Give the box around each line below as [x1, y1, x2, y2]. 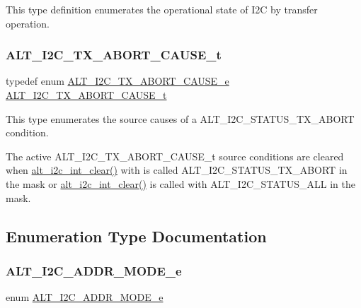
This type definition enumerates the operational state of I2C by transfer [6, 2, 318, 16]
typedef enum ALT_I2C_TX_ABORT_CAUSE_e [6, 73, 229, 88]
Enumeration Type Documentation [6, 225, 267, 247]
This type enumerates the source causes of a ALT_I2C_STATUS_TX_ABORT [6, 111, 355, 126]
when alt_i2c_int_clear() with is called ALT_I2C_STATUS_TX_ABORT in [6, 162, 348, 177]
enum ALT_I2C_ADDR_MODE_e [6, 290, 164, 304]
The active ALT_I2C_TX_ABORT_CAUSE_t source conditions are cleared [6, 148, 344, 163]
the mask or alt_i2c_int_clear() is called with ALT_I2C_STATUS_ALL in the [6, 176, 355, 191]
